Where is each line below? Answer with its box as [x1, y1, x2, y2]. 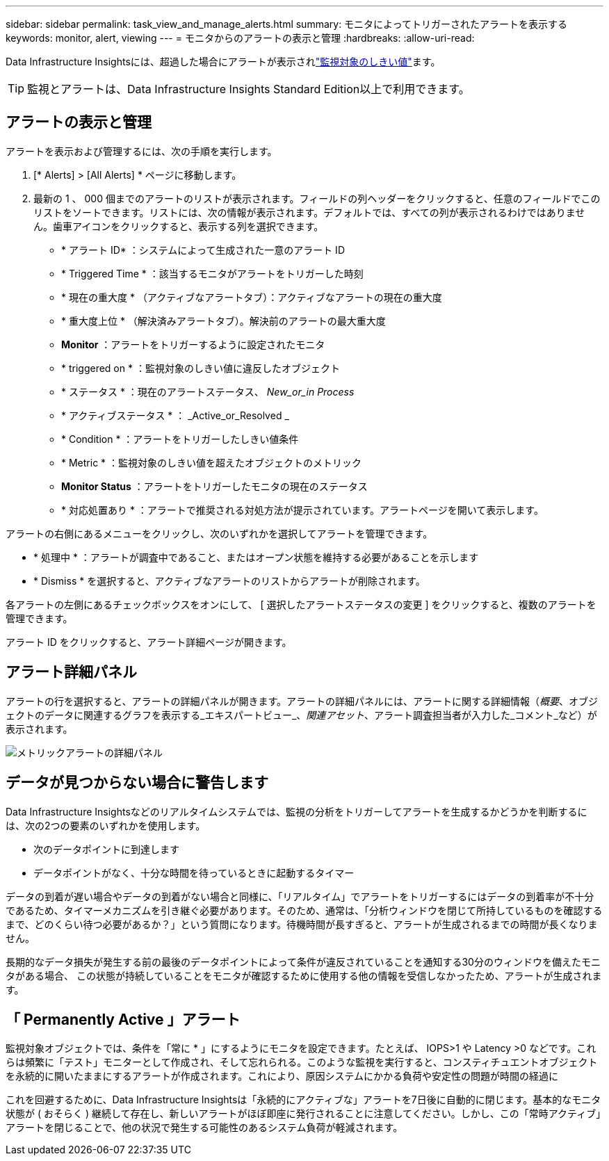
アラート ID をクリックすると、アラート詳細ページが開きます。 [6, 635, 292, 648]
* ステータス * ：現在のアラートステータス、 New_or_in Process [61, 385, 355, 398]
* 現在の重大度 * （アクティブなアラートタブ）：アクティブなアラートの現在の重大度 [61, 291, 442, 303]
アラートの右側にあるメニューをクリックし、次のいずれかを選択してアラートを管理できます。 [6, 527, 433, 539]
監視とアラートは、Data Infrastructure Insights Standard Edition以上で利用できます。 [27, 82, 470, 96]
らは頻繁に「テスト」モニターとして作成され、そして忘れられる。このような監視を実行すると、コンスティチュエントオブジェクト [6, 1056, 598, 1069]
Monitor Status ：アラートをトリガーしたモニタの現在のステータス [61, 480, 368, 492]
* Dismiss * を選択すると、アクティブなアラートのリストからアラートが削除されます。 [33, 574, 425, 587]
